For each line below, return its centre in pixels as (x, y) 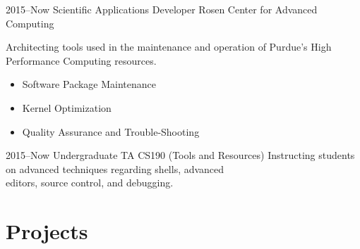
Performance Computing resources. (81, 60)
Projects (47, 231)
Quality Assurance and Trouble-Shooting (111, 131)
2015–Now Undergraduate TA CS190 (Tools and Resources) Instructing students (180, 155)
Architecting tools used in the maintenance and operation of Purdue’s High (169, 47)
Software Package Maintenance (89, 84)
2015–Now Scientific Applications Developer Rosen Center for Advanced (162, 9)
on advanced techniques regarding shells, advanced (115, 168)
